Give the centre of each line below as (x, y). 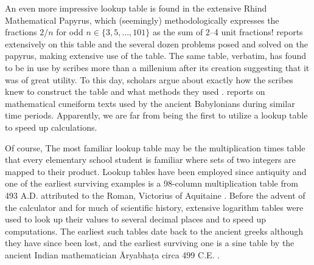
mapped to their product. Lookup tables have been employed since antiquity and (156, 171)
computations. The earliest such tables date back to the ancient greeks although (154, 231)
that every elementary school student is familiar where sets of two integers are (150, 160)
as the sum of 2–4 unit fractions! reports (228, 32)
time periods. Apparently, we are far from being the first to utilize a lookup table (156, 115)
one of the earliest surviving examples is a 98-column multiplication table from (152, 183)
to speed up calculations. (51, 127)
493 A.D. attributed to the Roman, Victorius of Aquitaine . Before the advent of (155, 195)
